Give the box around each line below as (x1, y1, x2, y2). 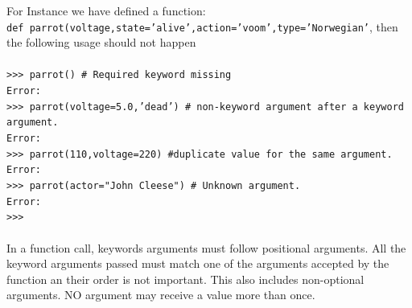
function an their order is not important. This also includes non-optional (6, 270, 365, 287)
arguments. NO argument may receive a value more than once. (6, 286, 315, 303)
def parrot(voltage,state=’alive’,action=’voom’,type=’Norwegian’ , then (6, 18, 398, 35)
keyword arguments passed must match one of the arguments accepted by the (6, 255, 389, 272)
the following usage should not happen (6, 34, 196, 51)
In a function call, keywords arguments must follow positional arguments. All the (6, 239, 406, 256)
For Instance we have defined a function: (6, 2, 206, 18)
